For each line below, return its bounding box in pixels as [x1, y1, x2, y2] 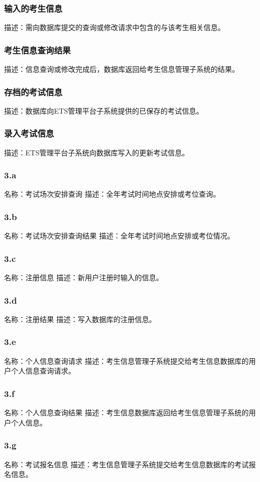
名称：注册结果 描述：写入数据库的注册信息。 [4, 313, 156, 324]
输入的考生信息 [4, 2, 63, 14]
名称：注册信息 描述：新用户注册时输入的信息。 [4, 272, 163, 283]
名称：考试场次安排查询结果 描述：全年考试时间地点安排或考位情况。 [4, 230, 235, 241]
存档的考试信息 [4, 85, 63, 98]
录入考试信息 [4, 127, 54, 140]
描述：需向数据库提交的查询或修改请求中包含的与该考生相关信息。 [4, 22, 225, 33]
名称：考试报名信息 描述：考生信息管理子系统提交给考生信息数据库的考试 [4, 459, 249, 469]
